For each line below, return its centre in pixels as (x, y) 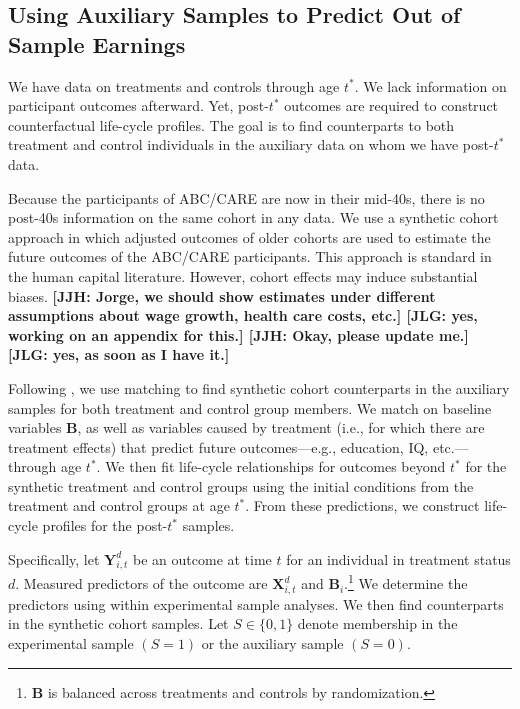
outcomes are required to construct (391, 105)
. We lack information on (430, 85)
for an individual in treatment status (398, 558)
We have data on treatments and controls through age (174, 85)
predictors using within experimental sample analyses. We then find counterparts (256, 603)
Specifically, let (54, 558)
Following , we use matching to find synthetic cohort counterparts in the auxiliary (259, 387)
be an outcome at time (202, 558)
